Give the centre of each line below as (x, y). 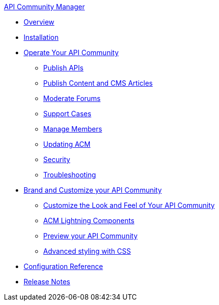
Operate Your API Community (71, 52)
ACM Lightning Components (89, 220)
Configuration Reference (63, 266)
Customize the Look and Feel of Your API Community (129, 205)
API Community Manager (44, 7)
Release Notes (47, 282)
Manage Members (73, 129)
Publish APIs (63, 68)
